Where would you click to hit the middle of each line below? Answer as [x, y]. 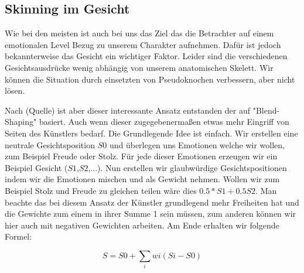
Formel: [18, 236]
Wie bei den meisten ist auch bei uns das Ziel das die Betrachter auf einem [139, 33]
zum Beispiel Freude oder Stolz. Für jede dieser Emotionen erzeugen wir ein [141, 156]
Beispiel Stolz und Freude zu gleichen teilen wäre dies [101, 190]
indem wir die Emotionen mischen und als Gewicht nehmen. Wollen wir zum [142, 179]
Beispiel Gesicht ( [36, 167]
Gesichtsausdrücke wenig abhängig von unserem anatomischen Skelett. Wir [139, 67]
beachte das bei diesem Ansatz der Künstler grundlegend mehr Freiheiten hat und [152, 202]
